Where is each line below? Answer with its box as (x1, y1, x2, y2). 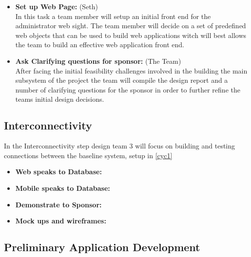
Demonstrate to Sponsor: (15, 199, 102, 209)
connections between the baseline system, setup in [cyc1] (4, 150, 173, 160)
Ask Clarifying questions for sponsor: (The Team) (15, 55, 181, 66)
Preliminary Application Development (4, 239, 200, 255)
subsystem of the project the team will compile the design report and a (15, 75, 228, 85)
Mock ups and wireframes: (15, 216, 106, 226)
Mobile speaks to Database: (15, 183, 110, 193)
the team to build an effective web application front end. (15, 39, 184, 50)
